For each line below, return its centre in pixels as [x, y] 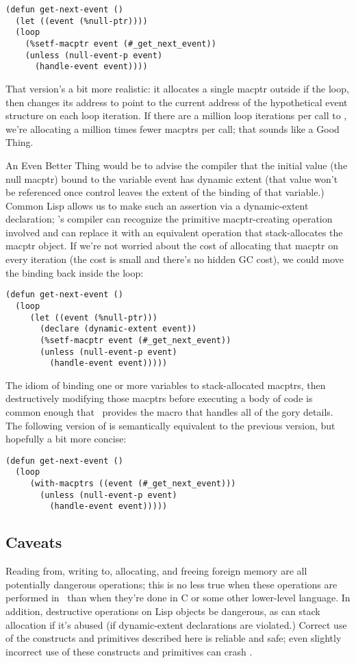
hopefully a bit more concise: [66, 439]
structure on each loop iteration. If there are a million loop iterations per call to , [176, 115]
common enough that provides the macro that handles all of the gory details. [169, 412]
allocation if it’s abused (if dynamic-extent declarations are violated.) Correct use [176, 624]
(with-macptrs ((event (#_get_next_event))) [133, 484]
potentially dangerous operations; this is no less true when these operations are [171, 584]
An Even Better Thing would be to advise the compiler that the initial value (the [177, 165]
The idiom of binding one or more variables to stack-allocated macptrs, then [166, 385]
